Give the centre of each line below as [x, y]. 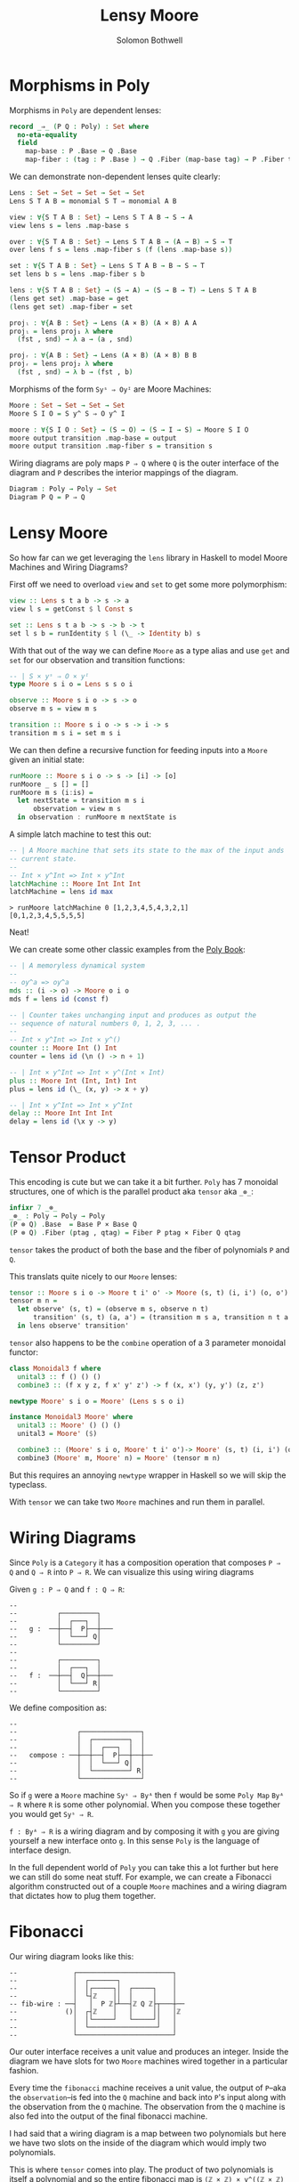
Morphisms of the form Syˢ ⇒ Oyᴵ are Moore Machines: [110, 389]
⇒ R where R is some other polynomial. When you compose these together [145, 1805]
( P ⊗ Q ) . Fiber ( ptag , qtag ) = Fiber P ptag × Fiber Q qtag [125, 1233]
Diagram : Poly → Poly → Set [63, 489]
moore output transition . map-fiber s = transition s [111, 446]
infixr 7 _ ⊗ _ [33, 1208]
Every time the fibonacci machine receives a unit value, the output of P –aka [148, 2088]
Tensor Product [68, 1157]
